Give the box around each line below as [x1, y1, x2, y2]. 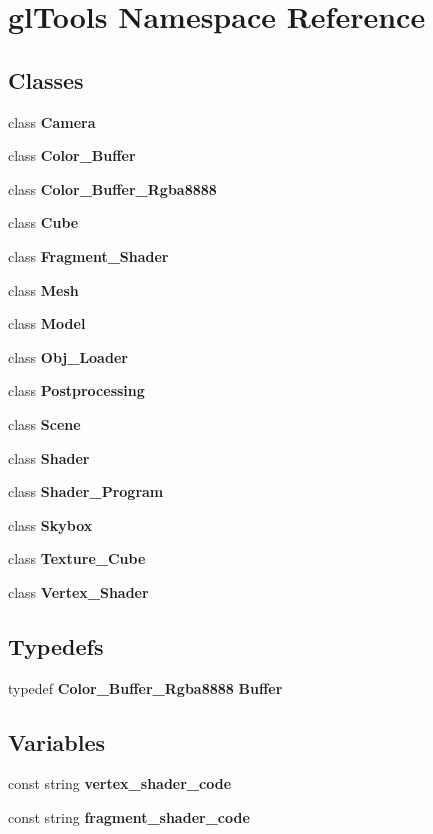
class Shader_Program [8, 481, 164, 502]
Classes [8, 64, 84, 95]
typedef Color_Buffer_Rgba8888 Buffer [8, 677, 283, 698]
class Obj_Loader [8, 346, 128, 367]
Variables [8, 726, 106, 757]
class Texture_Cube [8, 548, 146, 569]
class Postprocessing [8, 380, 145, 401]
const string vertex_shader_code [8, 773, 232, 794]
